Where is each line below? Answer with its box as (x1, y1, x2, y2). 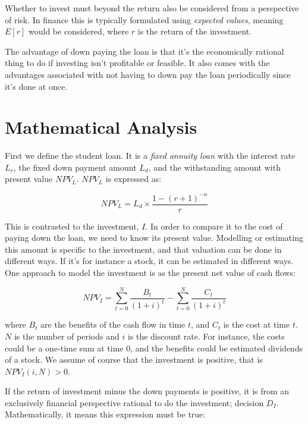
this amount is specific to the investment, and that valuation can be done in (5, 243, 282, 255)
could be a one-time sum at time (5, 341, 124, 354)
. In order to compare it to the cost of (145, 219, 283, 232)
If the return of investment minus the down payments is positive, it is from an (5, 385, 290, 397)
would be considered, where (28, 25, 129, 37)
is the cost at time (223, 318, 290, 331)
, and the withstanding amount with (148, 161, 281, 173)
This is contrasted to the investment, (5, 219, 139, 232)
